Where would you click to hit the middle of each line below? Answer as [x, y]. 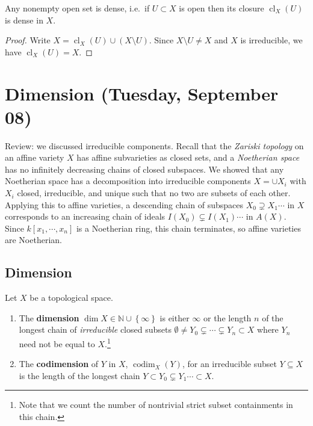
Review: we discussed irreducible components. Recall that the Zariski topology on [154, 145]
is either [175, 317]
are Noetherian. [33, 240]
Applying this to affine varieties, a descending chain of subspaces [124, 204]
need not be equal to [57, 343]
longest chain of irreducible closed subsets [95, 329]
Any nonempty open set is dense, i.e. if [77, 8]
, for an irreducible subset [229, 364]
